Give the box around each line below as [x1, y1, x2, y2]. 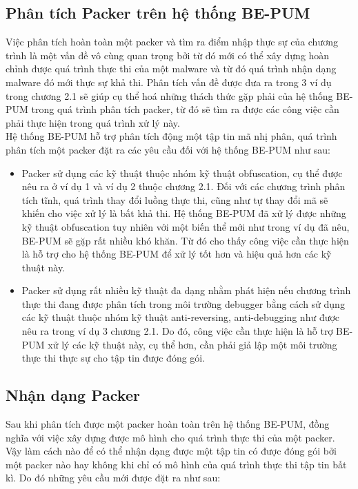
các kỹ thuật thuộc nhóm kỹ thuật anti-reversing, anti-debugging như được [21, 310, 340, 324]
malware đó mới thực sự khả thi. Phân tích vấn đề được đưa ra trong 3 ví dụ [6, 74, 332, 89]
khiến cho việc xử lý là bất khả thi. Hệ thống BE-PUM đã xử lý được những [21, 206, 346, 220]
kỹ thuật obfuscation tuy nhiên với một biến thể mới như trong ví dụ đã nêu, [21, 219, 350, 233]
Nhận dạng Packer [6, 384, 140, 406]
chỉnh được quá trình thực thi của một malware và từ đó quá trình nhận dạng [6, 61, 337, 76]
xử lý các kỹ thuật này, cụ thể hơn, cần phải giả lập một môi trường [48, 337, 337, 351]
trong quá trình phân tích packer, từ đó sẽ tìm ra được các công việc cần [31, 102, 339, 116]
